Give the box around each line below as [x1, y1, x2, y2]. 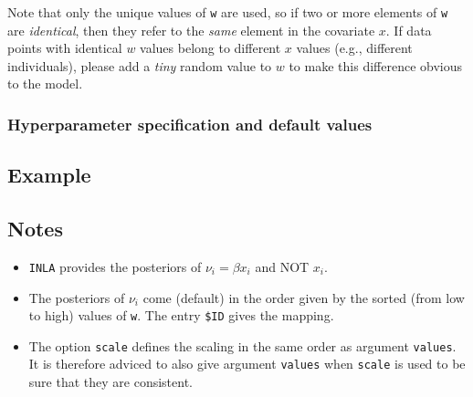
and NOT [255, 256, 310, 276]
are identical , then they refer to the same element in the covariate [7, 20, 375, 39]
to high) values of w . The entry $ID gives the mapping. [28, 306, 334, 325]
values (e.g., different [296, 38, 413, 57]
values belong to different [140, 38, 281, 57]
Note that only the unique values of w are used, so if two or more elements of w [7, 3, 448, 21]
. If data [385, 20, 432, 39]
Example [7, 161, 91, 189]
